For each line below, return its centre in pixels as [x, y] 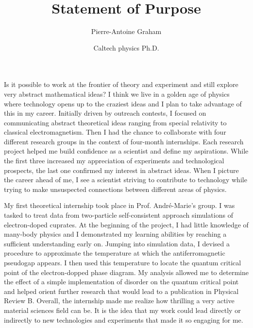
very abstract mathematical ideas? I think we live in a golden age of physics [117, 94]
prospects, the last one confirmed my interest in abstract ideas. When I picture [121, 170]
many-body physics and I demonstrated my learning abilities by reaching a [115, 234]
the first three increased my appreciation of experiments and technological [114, 161]
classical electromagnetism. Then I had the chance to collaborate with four [115, 132]
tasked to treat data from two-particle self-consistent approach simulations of [118, 215]
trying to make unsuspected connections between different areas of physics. [115, 189]
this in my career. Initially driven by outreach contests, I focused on [105, 113]
